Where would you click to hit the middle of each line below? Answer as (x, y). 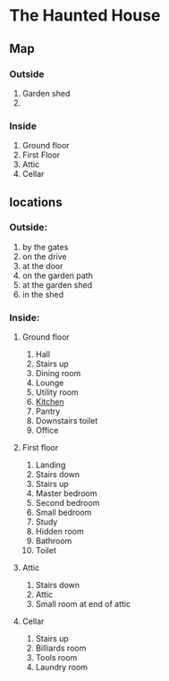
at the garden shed (57, 285)
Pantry (48, 411)
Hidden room (59, 532)
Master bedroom (66, 493)
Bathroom (54, 541)
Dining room (58, 374)
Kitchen (50, 402)
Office (47, 431)
